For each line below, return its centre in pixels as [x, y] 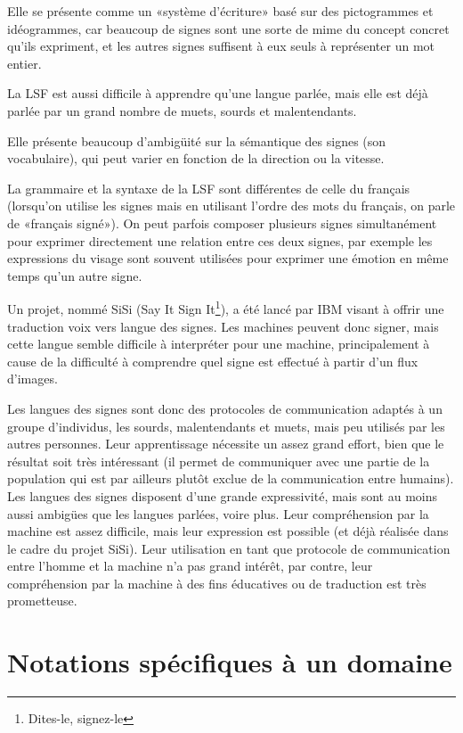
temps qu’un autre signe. [75, 275]
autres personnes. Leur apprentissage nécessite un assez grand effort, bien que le [226, 444]
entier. [24, 63]
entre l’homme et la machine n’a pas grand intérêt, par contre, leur [190, 566]
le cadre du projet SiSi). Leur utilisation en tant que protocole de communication [229, 548]
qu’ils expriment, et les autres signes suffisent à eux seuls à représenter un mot [221, 46]
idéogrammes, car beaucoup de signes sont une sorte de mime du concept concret [228, 28]
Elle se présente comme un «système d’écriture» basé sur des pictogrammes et [220, 11]
